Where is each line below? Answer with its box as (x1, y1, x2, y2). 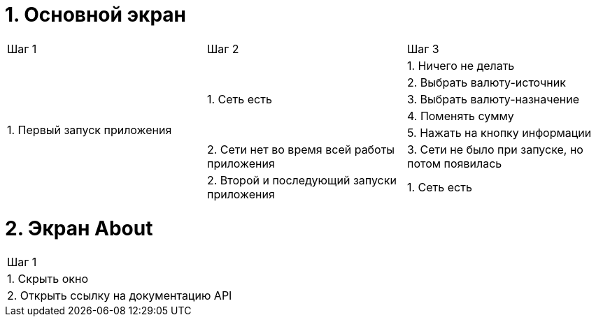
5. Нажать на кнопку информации (406, 125, 592, 140)
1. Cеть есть (206, 92, 272, 106)
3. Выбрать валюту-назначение (406, 92, 580, 106)
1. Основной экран (5, 3, 186, 27)
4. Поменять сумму (406, 108, 514, 123)
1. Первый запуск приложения (7, 122, 172, 137)
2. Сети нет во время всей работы (206, 142, 395, 156)
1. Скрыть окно (7, 272, 88, 286)
